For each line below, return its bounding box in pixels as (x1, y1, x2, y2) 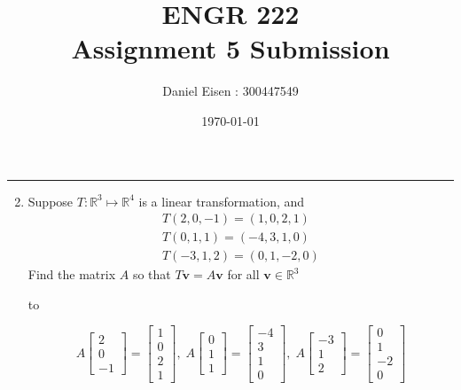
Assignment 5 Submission (71, 30, 390, 66)
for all (227, 265, 260, 284)
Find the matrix (27, 265, 116, 284)
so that (132, 265, 171, 284)
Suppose (27, 191, 74, 210)
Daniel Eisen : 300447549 (162, 82, 299, 100)
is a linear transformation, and (138, 191, 305, 210)
